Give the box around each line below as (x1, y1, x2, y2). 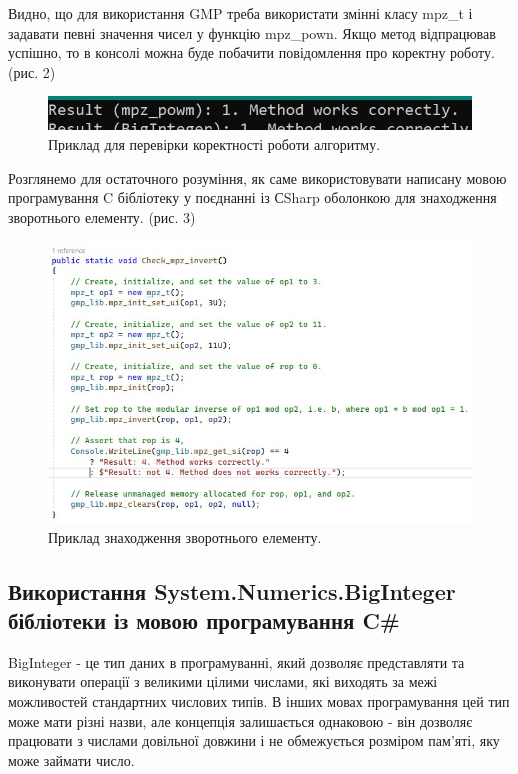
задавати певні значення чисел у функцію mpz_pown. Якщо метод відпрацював (8, 22, 496, 43)
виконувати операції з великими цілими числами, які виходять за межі (8, 671, 438, 692)
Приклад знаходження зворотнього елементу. (48, 526, 322, 547)
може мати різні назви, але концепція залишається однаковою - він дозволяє (8, 710, 473, 731)
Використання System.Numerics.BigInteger (8, 575, 456, 606)
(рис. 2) (8, 61, 56, 82)
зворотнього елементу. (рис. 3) (8, 206, 196, 227)
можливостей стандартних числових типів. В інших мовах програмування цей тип (8, 690, 510, 711)
